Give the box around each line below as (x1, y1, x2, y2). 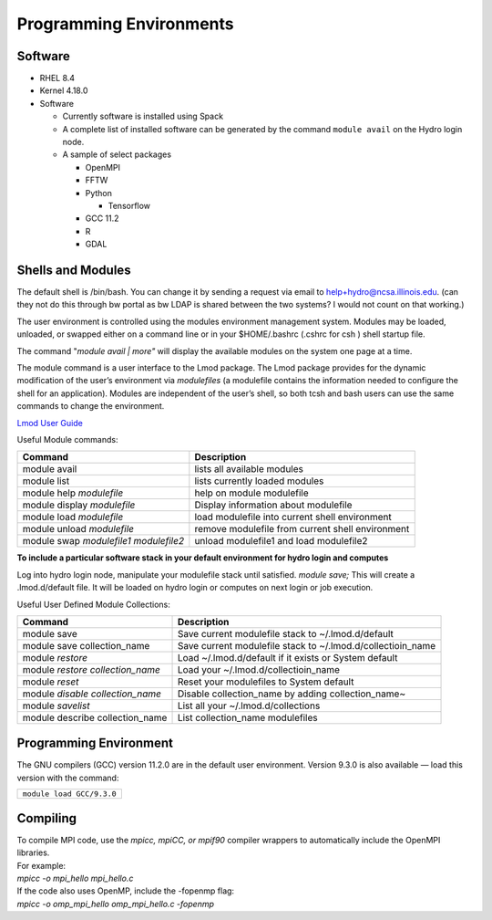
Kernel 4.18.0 (39, 85, 88, 96)
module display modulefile (22, 498, 136, 511)
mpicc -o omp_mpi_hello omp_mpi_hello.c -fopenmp (16, 898, 214, 909)
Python (85, 187, 113, 198)
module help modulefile (22, 486, 124, 499)
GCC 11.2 (85, 213, 119, 224)
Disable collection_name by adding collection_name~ (177, 687, 405, 700)
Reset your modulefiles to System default (177, 675, 354, 688)
